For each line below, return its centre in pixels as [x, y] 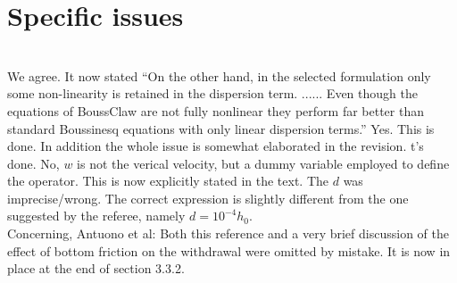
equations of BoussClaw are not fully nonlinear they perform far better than [216, 110]
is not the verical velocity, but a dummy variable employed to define [263, 163]
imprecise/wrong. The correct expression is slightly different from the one [208, 198]
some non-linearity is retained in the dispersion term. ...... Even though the [212, 93]
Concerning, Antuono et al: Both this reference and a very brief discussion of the [228, 233]
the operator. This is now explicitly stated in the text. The [168, 181]
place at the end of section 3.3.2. [96, 268]
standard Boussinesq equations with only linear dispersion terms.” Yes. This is [221, 128]
